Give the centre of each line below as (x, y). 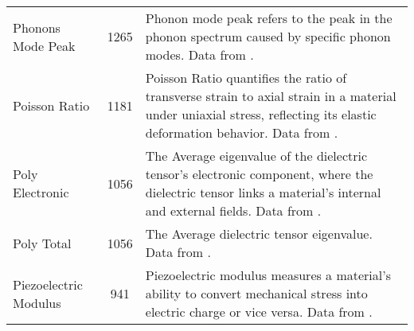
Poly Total (42, 243)
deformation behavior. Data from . (242, 132)
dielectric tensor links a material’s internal (263, 192)
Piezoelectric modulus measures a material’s (268, 275)
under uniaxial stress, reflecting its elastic (261, 114)
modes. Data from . (199, 55)
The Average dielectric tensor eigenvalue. (259, 234)
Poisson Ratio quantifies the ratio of (246, 78)
